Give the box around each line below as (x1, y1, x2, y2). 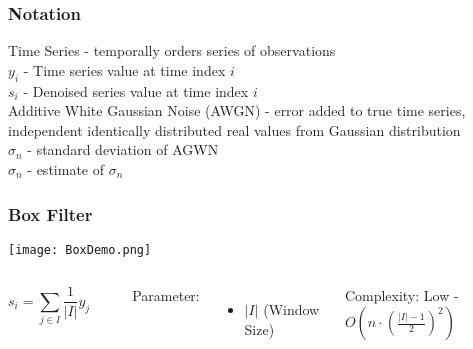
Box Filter (8, 201, 93, 226)
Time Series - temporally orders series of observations (8, 40, 336, 61)
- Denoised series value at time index (23, 80, 249, 101)
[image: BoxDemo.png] (8, 242, 152, 257)
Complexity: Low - (344, 285, 459, 306)
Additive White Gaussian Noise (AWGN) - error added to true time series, (8, 100, 466, 121)
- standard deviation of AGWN (27, 139, 219, 160)
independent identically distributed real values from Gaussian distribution (8, 119, 461, 140)
